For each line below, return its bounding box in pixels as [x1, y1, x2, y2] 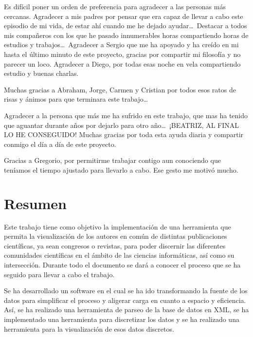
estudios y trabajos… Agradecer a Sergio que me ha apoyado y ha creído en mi [4, 39, 239, 50]
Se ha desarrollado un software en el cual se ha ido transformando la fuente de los [4, 285, 248, 296]
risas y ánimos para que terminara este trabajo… [4, 94, 148, 104]
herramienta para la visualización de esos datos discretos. [4, 323, 174, 334]
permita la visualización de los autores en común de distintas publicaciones [4, 231, 227, 241]
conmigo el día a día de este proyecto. [4, 139, 116, 149]
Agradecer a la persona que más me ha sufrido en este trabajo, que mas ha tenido [4, 110, 248, 120]
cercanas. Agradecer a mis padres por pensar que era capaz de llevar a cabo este [4, 11, 243, 21]
